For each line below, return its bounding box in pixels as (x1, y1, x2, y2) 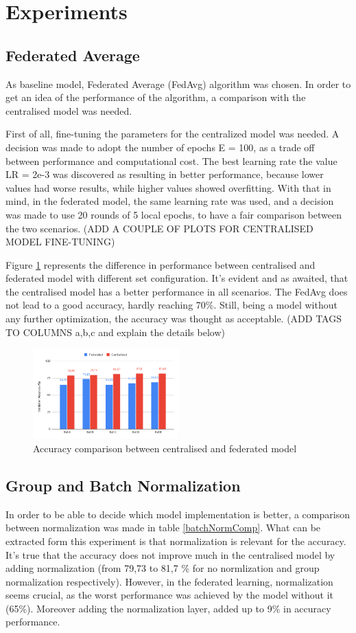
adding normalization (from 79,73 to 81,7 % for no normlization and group (5, 561, 320, 575)
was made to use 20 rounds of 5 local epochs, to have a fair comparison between (5, 207, 342, 221)
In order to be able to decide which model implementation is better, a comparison (5, 507, 350, 521)
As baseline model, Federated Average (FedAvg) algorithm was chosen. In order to (5, 76, 351, 91)
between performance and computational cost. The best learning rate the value (5, 153, 337, 168)
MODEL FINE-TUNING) (5, 234, 115, 249)
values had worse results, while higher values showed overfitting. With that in (5, 180, 331, 195)
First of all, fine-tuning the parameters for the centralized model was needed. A (5, 126, 340, 141)
